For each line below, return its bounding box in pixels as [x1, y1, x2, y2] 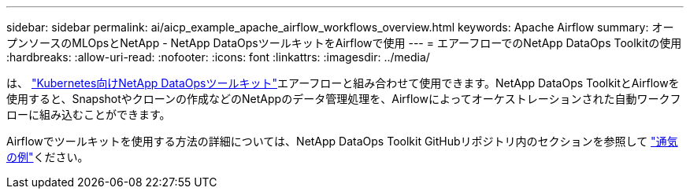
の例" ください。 [6, 150, 89, 164]
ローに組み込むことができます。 [6, 108, 171, 121]
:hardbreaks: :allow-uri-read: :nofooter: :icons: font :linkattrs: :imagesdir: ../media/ [6, 50, 430, 64]
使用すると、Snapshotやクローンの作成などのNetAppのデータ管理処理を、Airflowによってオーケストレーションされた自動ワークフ [6, 92, 681, 105]
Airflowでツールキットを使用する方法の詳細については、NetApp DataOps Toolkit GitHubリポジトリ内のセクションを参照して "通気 [6, 134, 678, 148]
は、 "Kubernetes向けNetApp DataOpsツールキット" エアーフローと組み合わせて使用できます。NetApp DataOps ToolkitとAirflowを [6, 76, 680, 90]
